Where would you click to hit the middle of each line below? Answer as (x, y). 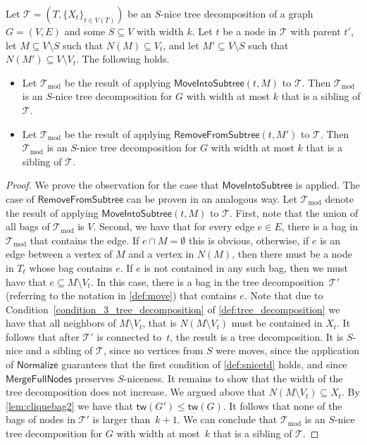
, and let (181, 45)
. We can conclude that (227, 419)
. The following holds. (123, 59)
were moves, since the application (288, 350)
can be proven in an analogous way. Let (212, 198)
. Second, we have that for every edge (174, 226)
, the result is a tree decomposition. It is (257, 336)
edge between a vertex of (59, 254)
